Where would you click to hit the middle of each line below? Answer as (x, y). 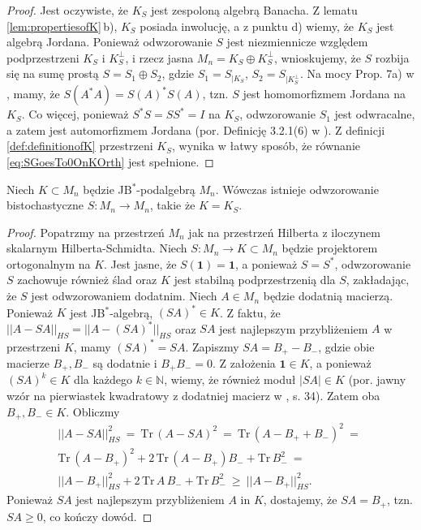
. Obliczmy (93, 411)
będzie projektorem (330, 248)
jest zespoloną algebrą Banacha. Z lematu (254, 10)
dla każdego (103, 379)
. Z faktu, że (250, 312)
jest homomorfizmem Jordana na (324, 94)
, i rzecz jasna (159, 57)
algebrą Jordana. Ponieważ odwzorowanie (110, 42)
